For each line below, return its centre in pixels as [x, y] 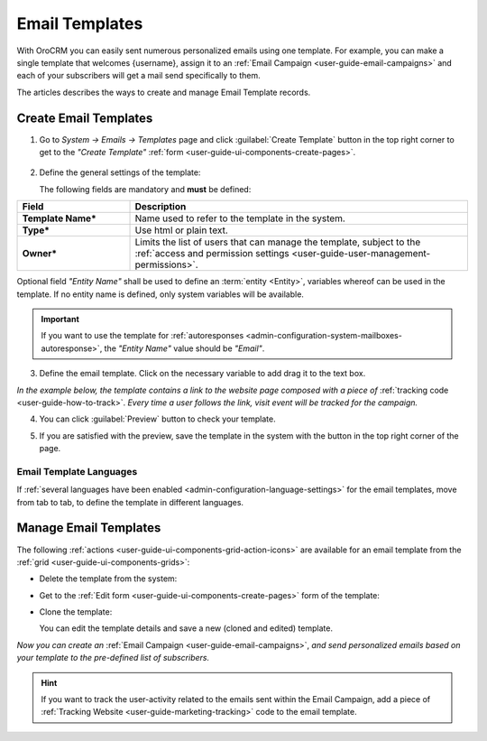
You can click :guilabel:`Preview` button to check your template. [157, 419]
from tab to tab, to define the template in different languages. [130, 502]
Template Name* [59, 218]
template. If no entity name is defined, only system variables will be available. [160, 294]
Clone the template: [76, 612]
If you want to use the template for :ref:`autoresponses [142, 336]
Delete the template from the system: [108, 579]
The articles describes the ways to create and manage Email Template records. [164, 92]
